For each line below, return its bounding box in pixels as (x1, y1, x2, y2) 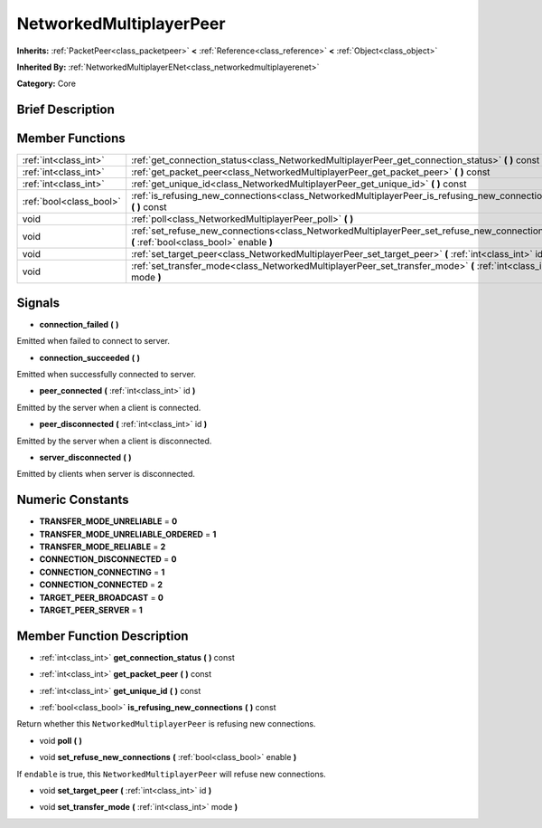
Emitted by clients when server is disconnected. (16, 469, 196, 480)
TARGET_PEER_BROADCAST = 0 (39, 592, 164, 603)
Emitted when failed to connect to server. (16, 336, 171, 347)
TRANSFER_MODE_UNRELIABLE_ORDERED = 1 (39, 528, 217, 539)
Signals (16, 295, 61, 310)
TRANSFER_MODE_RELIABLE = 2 (39, 541, 166, 552)
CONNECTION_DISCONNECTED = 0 (39, 554, 177, 565)
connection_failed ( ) (39, 319, 119, 329)
